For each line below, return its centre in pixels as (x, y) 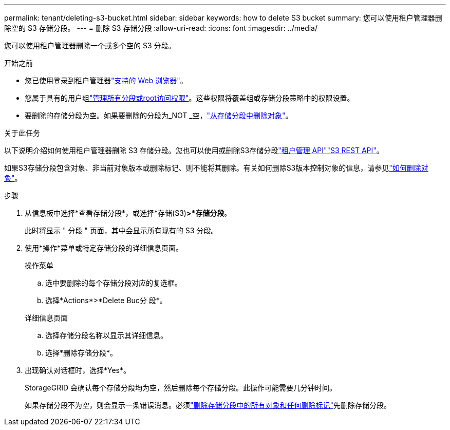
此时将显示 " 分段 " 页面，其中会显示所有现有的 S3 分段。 (121, 230)
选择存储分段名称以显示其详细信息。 (106, 335)
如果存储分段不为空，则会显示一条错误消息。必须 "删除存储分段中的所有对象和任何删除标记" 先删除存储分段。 (208, 405)
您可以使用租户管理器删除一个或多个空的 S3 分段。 (90, 45)
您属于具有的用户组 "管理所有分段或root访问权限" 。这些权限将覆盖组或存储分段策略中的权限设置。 (190, 98)
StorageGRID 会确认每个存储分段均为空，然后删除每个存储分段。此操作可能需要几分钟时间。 (181, 388)
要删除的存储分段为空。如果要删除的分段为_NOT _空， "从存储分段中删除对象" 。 (159, 115)
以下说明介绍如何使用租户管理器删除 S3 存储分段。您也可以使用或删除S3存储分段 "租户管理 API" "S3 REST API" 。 (194, 150)
